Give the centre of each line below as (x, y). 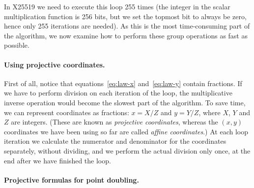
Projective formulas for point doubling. (71, 179)
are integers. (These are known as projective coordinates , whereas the (114, 122)
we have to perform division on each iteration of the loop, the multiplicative (118, 93)
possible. (17, 45)
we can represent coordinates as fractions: (67, 112)
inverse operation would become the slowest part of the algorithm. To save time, (125, 102)
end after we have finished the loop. (57, 160)
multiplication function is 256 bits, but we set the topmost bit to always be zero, (125, 16)
